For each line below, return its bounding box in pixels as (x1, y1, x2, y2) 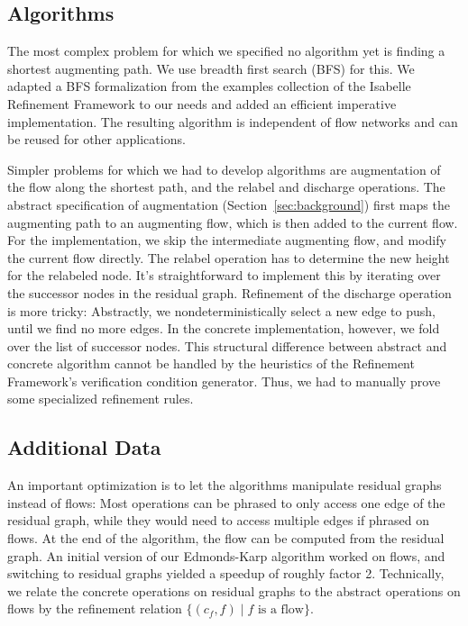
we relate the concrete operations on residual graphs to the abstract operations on (7, 581, 461, 600)
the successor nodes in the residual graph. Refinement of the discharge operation (7, 283, 452, 302)
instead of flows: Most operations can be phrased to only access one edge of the (7, 493, 445, 512)
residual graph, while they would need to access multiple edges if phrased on (7, 511, 429, 530)
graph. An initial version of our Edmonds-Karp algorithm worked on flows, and (7, 546, 445, 565)
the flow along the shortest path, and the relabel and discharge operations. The (7, 177, 445, 196)
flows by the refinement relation (7, 599, 182, 618)
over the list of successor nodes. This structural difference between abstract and (7, 336, 447, 355)
